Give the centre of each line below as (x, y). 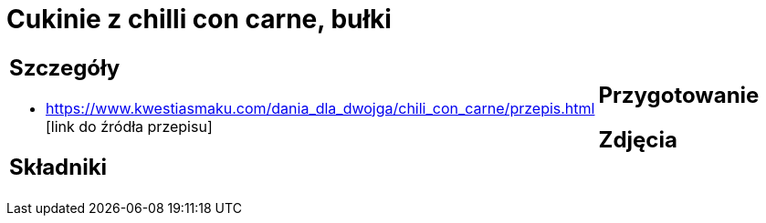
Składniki (58, 167)
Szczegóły (65, 67)
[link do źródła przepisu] (129, 126)
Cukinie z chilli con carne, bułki (199, 19)
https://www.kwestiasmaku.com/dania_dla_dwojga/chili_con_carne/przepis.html (320, 108)
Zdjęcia (638, 139)
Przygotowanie (679, 95)
